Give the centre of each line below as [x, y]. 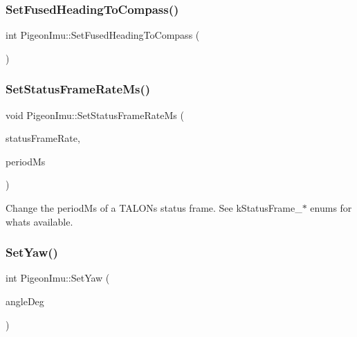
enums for [331, 208]
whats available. [39, 221]
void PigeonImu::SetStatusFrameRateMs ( [95, 115]
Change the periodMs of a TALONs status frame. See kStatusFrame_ [154, 208]
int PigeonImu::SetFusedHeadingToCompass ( [103, 35]
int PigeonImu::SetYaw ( [58, 278]
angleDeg [25, 301]
